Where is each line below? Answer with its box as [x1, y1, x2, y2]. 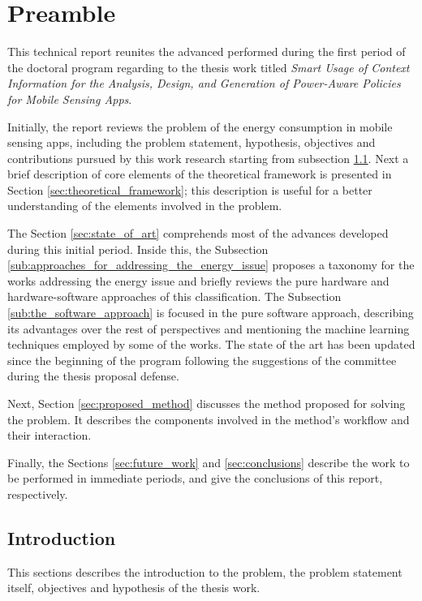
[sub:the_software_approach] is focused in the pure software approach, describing [7, 304, 414, 321]
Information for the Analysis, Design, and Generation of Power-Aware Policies [7, 75, 401, 92]
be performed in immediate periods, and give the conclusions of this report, [7, 470, 383, 487]
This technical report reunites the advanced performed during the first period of [7, 43, 406, 60]
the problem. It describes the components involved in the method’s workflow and [7, 410, 410, 427]
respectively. [7, 485, 68, 502]
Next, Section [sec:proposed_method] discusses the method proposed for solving [7, 395, 406, 411]
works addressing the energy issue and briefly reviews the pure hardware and [7, 272, 390, 289]
